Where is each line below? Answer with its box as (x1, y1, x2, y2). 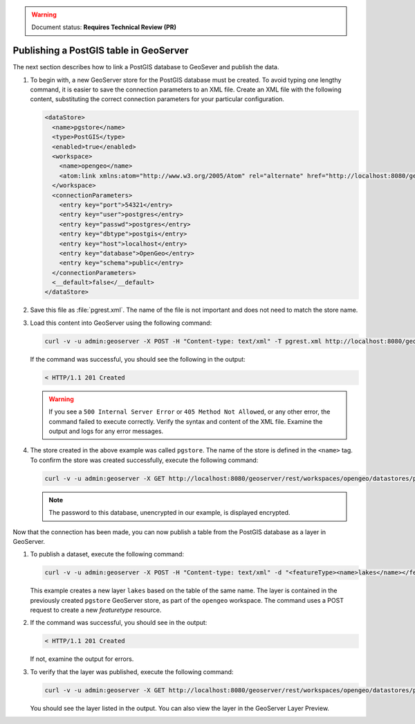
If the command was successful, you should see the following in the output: (30, 355, 246, 363)
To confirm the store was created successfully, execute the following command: (30, 456, 259, 464)
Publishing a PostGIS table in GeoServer (12, 45, 190, 57)
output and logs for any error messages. (48, 427, 164, 435)
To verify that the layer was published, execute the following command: (30, 667, 234, 676)
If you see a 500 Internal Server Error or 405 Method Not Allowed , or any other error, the (48, 407, 331, 416)
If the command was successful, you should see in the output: (30, 619, 207, 627)
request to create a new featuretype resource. (30, 606, 162, 615)
